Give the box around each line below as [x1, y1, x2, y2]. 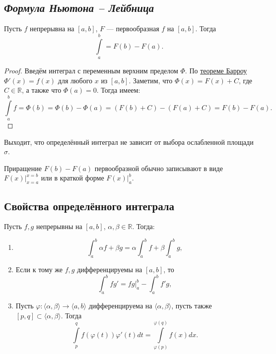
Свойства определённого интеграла [4, 198, 175, 213]
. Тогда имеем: [96, 85, 140, 95]
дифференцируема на [88, 300, 152, 311]
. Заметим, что [129, 75, 173, 85]
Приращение [4, 163, 42, 173]
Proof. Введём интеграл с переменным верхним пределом [4, 65, 178, 75]
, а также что [22, 85, 62, 95]
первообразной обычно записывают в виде [94, 163, 223, 173]
